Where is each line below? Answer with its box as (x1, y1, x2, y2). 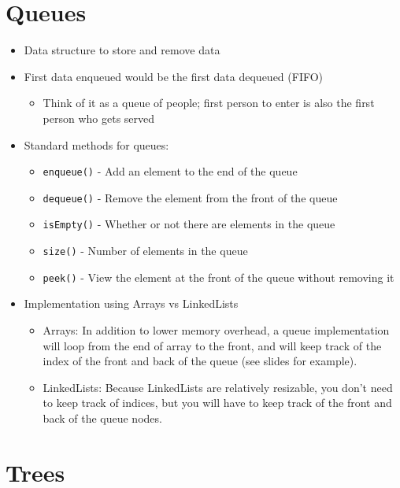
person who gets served (43, 109, 155, 126)
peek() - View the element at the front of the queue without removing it (43, 268, 394, 285)
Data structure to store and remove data (24, 42, 220, 58)
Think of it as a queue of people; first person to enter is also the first (43, 94, 375, 111)
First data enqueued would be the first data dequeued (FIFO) (24, 68, 324, 84)
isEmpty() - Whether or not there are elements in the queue (43, 216, 335, 232)
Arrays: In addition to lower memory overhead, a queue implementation (43, 321, 390, 338)
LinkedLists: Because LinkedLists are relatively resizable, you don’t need (43, 379, 393, 395)
